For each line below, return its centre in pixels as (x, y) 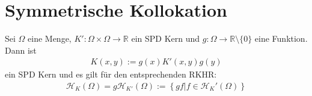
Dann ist (21, 50)
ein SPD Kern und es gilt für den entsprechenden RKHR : (111, 74)
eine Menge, (50, 38)
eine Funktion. (281, 38)
